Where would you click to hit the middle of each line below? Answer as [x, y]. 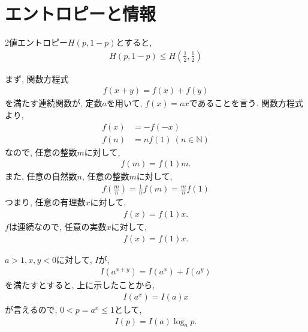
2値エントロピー [36, 42]
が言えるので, [31, 309]
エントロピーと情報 [81, 14]
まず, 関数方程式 [37, 78]
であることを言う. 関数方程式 [246, 103]
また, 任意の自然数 [41, 176]
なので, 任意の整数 [41, 152]
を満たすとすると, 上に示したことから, [80, 285]
